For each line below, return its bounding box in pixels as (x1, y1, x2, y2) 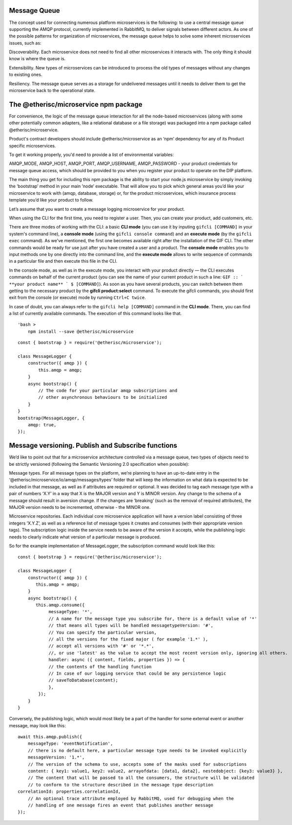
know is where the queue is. (9, 56, 66, 62)
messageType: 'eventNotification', (27, 741, 113, 746)
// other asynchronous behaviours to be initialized (38, 394, 167, 400)
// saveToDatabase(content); (48, 678, 118, 683)
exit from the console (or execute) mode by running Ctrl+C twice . (9, 295, 146, 300)
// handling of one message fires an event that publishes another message (27, 802, 213, 808)
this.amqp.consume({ (36, 602, 85, 608)
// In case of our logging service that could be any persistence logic (48, 670, 227, 676)
